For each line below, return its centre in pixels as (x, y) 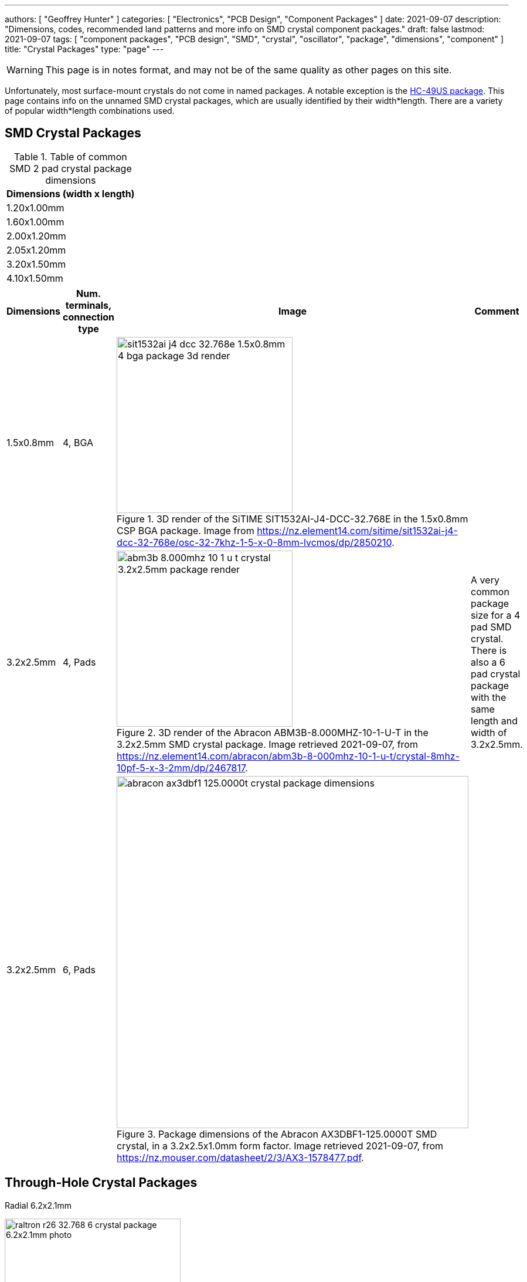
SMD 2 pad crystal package (70, 168)
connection (89, 317)
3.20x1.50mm (36, 264)
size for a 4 (496, 615)
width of (489, 732)
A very (485, 580)
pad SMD (491, 627)
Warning (25, 70)
